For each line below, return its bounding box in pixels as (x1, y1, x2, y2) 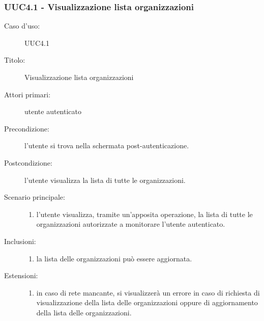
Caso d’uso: (4, 20, 40, 31)
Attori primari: (4, 89, 51, 99)
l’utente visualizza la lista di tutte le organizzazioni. (24, 174, 186, 185)
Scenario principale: (4, 192, 65, 202)
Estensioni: (4, 270, 38, 281)
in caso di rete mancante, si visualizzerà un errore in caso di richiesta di (36, 287, 260, 298)
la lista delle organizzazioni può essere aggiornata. (36, 253, 192, 263)
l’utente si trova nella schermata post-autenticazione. (24, 140, 189, 151)
